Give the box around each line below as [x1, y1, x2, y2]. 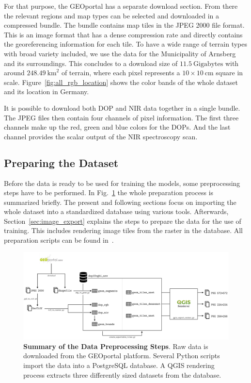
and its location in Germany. [4, 86, 89, 97]
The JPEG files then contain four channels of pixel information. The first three [4, 112, 239, 122]
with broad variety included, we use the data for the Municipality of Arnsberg [4, 48, 236, 58]
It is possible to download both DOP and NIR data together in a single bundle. [4, 102, 240, 113]
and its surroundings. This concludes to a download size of [4, 58, 178, 68]
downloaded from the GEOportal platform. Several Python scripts [23, 350, 220, 361]
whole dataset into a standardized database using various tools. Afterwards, [4, 206, 229, 216]
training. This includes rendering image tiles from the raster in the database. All [4, 225, 243, 235]
